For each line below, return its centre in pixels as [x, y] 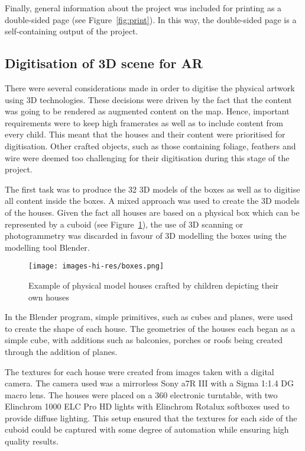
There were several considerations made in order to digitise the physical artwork [150, 87]
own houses [49, 297]
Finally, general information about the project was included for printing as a [143, 8]
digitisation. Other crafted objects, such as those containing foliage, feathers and [150, 145]
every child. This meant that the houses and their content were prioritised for [145, 134]
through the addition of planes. [61, 351]
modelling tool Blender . [47, 247]
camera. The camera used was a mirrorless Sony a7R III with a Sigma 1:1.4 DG [149, 383]
